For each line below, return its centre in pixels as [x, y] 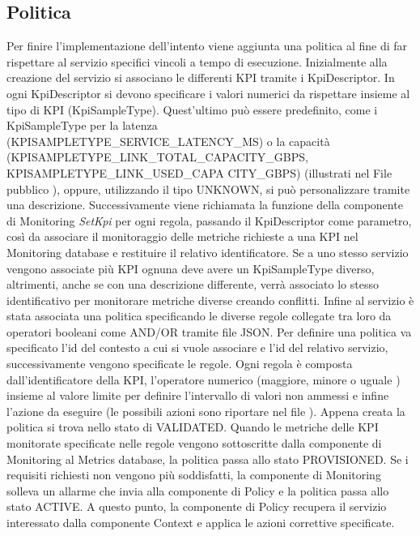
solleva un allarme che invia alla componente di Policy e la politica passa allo [198, 490]
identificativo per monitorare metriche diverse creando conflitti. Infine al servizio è [210, 300]
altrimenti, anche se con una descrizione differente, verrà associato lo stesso [193, 284]
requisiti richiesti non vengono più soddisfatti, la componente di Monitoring [194, 475]
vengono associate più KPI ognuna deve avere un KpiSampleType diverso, [191, 268]
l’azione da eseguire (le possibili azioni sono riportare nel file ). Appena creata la [206, 411]
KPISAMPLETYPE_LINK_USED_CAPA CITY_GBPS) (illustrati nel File [199, 172]
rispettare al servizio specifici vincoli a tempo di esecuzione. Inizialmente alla [197, 61]
